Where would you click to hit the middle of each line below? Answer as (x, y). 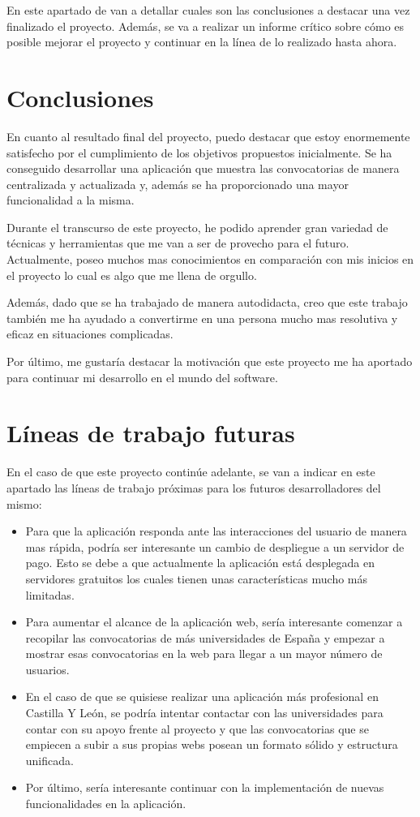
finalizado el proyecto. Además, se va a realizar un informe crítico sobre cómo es (206, 26)
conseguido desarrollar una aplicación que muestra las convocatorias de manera (203, 168)
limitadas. (50, 594)
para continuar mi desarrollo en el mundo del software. (142, 377)
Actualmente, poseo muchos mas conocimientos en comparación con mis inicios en (210, 259)
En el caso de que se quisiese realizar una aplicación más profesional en (202, 697)
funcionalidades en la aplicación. (106, 804)
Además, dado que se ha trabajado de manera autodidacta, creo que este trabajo (207, 302)
